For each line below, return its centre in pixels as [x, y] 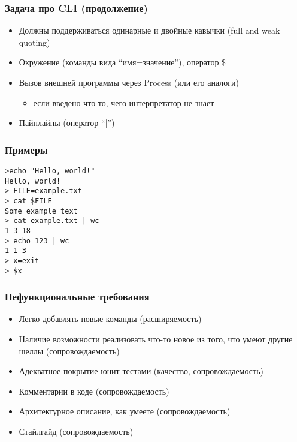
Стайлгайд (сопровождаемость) [76, 431]
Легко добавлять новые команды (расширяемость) [110, 319]
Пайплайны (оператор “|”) [67, 123]
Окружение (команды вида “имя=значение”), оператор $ [122, 62]
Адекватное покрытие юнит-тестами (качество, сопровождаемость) [141, 371]
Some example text [41, 211]
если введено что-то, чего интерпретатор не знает [124, 102]
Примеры [26, 149]
